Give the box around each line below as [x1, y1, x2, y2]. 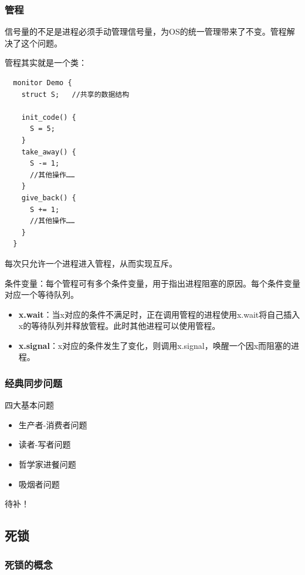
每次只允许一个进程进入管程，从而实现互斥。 [5, 257, 177, 269]
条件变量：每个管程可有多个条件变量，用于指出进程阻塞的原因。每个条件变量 [5, 277, 300, 289]
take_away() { [21, 147, 76, 156]
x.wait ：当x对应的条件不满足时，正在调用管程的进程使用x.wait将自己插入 [18, 308, 300, 320]
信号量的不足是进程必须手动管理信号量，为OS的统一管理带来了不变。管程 [5, 25, 287, 38]
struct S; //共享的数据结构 [21, 90, 130, 99]
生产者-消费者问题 [18, 418, 87, 431]
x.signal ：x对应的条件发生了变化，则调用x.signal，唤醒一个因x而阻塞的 [18, 339, 292, 351]
